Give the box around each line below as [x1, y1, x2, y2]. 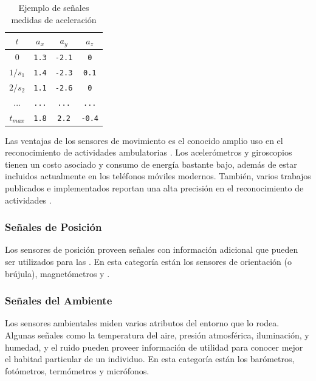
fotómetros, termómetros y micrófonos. [5, 364, 149, 377]
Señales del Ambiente [5, 293, 112, 308]
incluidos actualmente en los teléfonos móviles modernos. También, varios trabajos [5, 170, 311, 182]
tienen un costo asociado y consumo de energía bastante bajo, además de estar [5, 157, 297, 170]
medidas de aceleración [11, 13, 97, 26]
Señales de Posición [5, 219, 102, 235]
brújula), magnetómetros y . [5, 267, 110, 280]
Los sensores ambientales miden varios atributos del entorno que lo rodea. [5, 317, 280, 329]
